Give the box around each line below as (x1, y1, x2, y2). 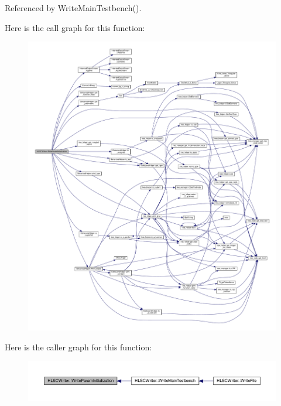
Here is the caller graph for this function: (5, 340, 152, 353)
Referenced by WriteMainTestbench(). (5, 2, 142, 13)
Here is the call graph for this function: (5, 21, 145, 33)
